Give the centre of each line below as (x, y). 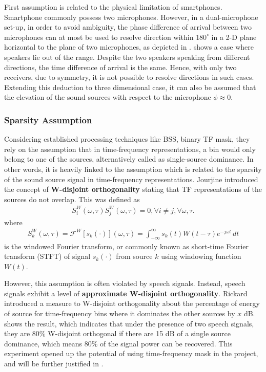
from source (134, 256)
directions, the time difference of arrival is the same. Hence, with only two (120, 67)
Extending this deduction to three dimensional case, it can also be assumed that (130, 87)
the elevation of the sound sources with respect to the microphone (108, 97)
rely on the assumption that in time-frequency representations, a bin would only (130, 149)
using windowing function (201, 256)
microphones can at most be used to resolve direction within (99, 37)
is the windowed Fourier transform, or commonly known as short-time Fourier (127, 246)
